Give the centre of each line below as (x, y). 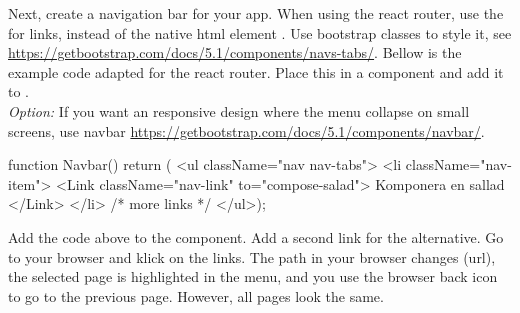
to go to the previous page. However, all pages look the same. (196, 295)
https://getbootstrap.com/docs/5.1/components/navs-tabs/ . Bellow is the (235, 52)
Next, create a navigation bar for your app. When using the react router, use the (256, 13)
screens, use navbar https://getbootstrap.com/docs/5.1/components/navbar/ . (246, 130)
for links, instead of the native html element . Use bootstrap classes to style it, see (260, 32)
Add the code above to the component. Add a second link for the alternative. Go (256, 236)
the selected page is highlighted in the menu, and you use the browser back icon (253, 276)
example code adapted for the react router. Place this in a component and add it (256, 71)
